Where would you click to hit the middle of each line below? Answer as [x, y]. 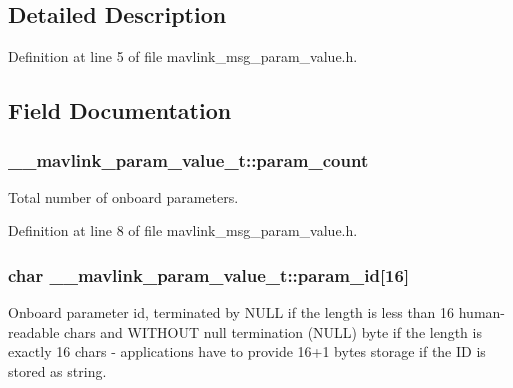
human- [482, 312]
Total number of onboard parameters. [123, 196]
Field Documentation [120, 110]
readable [34, 331]
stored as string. [57, 370]
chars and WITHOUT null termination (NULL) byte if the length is [273, 331]
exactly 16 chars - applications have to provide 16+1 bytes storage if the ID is [247, 351]
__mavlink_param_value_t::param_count [188, 159]
